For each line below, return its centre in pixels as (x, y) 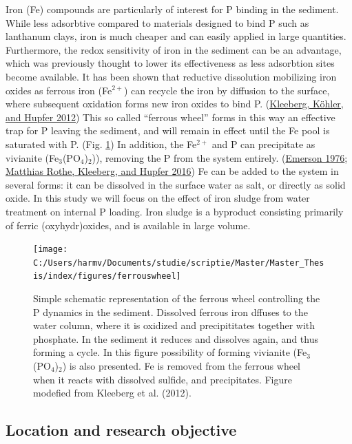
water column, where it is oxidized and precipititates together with (174, 325)
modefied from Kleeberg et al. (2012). (112, 393)
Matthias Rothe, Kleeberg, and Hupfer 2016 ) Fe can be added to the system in (172, 171)
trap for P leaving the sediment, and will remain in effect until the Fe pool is (168, 130)
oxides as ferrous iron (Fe (59, 90)
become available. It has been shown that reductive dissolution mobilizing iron (171, 76)
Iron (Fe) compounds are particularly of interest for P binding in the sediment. (172, 9)
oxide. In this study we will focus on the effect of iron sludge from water (158, 198)
